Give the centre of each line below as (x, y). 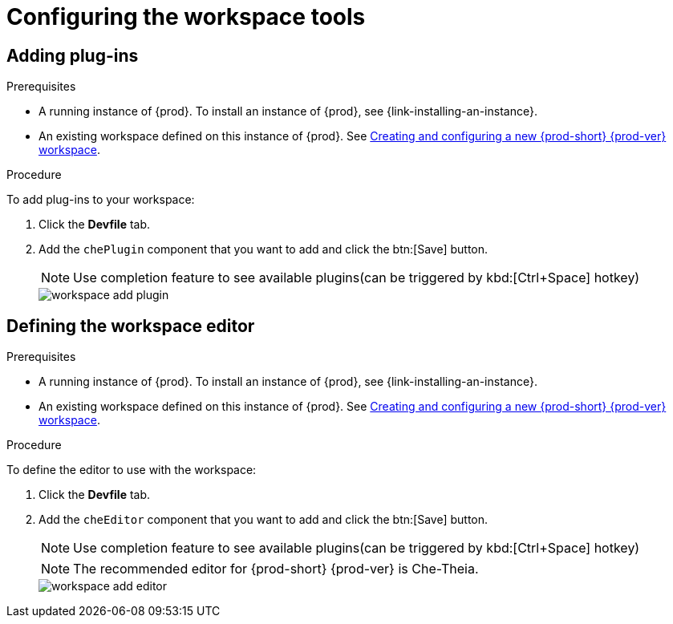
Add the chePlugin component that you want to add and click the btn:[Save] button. (264, 249)
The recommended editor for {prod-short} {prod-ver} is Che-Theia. (276, 569)
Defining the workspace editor (131, 326)
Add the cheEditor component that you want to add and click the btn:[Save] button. (264, 520)
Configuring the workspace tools (186, 17)
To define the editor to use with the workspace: (132, 470)
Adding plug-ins (73, 55)
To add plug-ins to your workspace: (101, 200)
